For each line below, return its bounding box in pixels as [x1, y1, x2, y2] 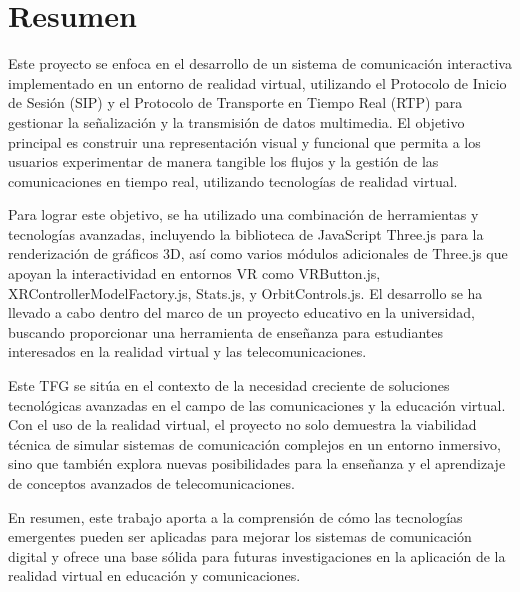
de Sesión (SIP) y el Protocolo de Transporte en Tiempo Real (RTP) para [8, 92, 463, 113]
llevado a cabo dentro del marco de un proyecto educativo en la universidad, [8, 302, 475, 323]
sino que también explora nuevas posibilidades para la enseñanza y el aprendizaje [8, 453, 506, 474]
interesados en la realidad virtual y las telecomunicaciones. [8, 341, 367, 362]
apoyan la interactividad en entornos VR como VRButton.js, [8, 263, 381, 284]
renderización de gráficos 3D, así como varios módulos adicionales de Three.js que [8, 243, 508, 264]
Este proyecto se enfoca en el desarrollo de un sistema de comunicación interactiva [8, 53, 512, 74]
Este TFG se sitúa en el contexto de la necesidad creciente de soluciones [8, 375, 450, 396]
